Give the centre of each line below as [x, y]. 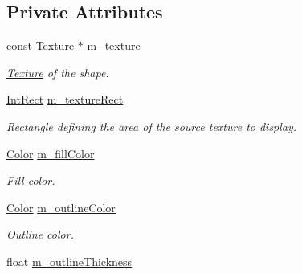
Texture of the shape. [58, 72]
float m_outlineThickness [69, 261]
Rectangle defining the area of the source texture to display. [152, 126]
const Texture [41, 45]
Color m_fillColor [51, 153]
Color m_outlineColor [61, 207]
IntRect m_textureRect [65, 99]
